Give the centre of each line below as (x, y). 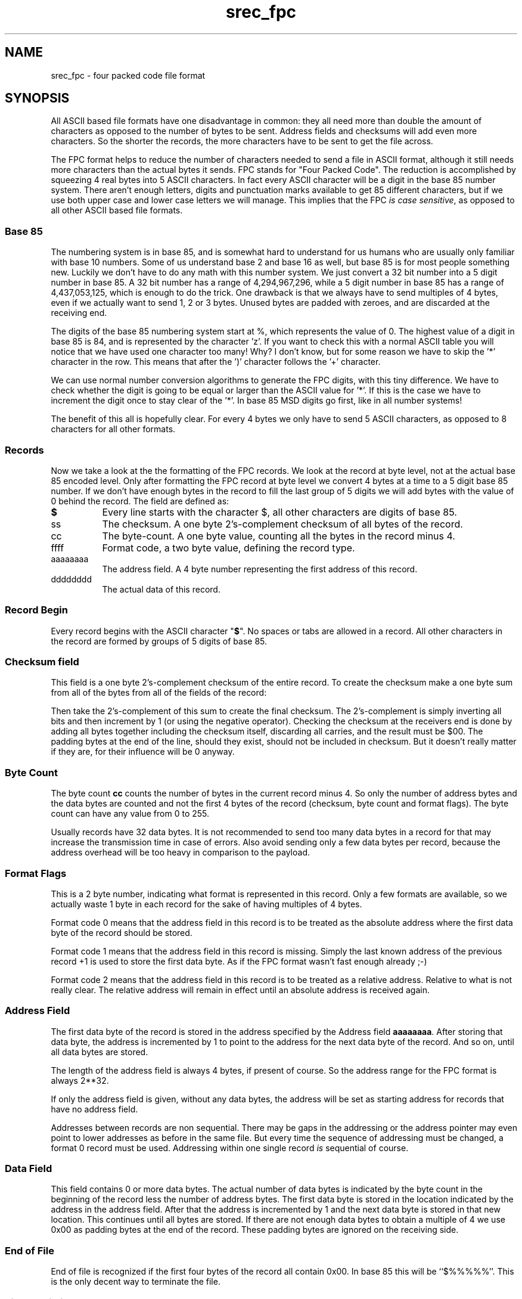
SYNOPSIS (37, 98)
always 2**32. (80, 1080)
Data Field (29, 1169)
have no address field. (94, 1109)
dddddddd (71, 579)
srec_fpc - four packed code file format (128, 75)
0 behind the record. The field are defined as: (140, 501)
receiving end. (79, 313)
